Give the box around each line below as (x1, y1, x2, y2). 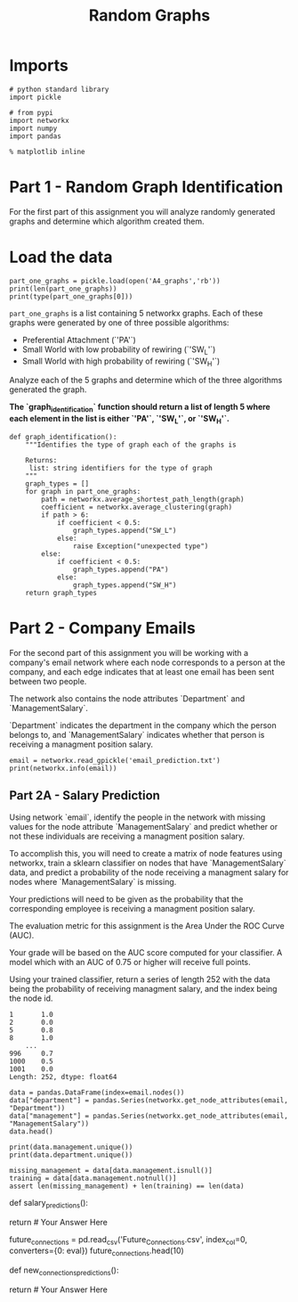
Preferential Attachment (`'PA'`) (21, 334, 136, 345)
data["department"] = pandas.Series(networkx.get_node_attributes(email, (9, 1095, 289, 1105)
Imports (9, 55, 68, 76)
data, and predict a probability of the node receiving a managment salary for (9, 866, 289, 878)
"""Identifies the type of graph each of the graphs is (25, 440, 238, 449)
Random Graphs (88, 5, 211, 26)
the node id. (9, 993, 53, 1003)
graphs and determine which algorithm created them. (9, 216, 205, 226)
